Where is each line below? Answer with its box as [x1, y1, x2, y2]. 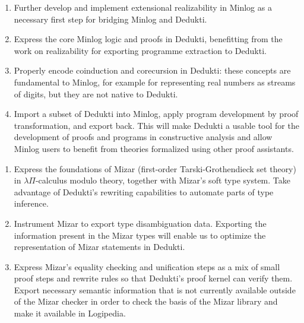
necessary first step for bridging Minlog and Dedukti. [14, 12, 207, 25]
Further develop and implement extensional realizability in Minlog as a [14, 1, 272, 13]
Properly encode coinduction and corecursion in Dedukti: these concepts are [14, 64, 291, 77]
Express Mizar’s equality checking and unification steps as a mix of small [14, 260, 280, 273]
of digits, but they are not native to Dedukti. [14, 87, 178, 100]
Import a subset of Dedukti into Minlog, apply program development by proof [14, 107, 299, 120]
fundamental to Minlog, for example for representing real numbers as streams [14, 75, 296, 88]
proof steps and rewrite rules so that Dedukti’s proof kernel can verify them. [14, 272, 293, 284]
